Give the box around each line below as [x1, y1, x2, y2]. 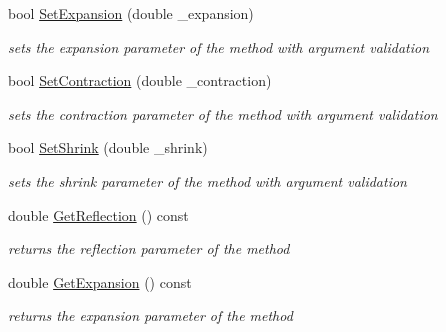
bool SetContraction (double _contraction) [8, 70, 272, 91]
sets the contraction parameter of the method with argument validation [8, 103, 438, 124]
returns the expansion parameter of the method [8, 305, 293, 326]
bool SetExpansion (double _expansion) [8, 3, 254, 23]
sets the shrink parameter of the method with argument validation [8, 170, 407, 191]
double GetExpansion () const [8, 271, 192, 292]
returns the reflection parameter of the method [8, 238, 290, 259]
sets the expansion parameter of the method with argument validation [8, 36, 430, 57]
